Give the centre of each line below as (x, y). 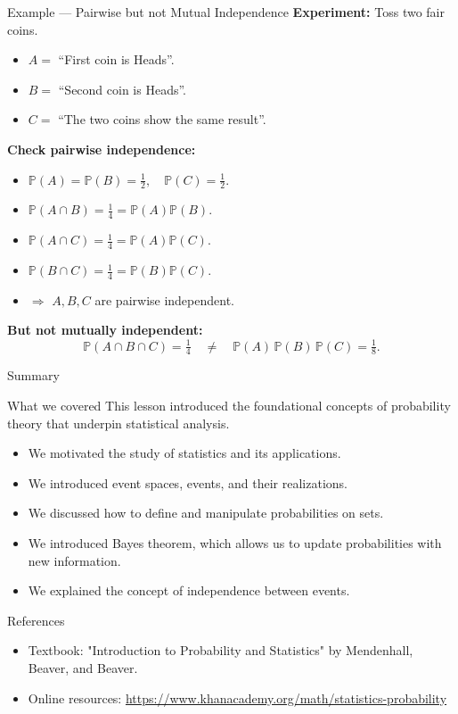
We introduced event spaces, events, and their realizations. (188, 482)
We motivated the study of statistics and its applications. (184, 453)
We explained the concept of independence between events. (189, 590)
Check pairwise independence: (102, 149)
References (36, 620)
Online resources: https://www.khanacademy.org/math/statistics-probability (237, 697)
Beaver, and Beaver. (83, 667)
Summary (33, 375)
